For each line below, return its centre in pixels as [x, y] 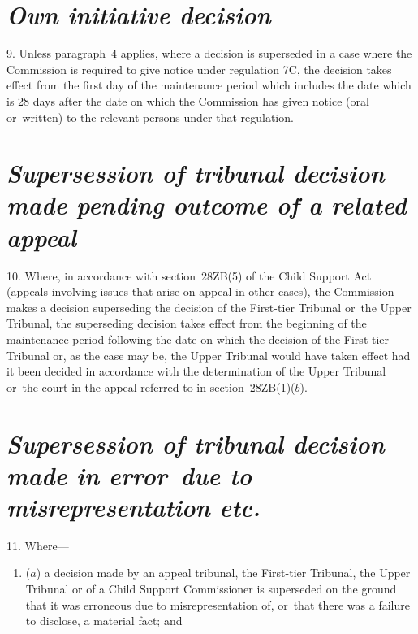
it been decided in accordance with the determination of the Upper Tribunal [196, 371]
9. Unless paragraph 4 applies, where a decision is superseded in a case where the [209, 53]
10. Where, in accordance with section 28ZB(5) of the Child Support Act [189, 275]
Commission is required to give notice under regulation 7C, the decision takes [199, 69]
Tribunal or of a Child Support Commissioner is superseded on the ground [211, 589]
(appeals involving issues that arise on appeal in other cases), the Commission [200, 291]
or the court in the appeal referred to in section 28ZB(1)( [151, 386]
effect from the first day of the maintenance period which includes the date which [209, 85]
